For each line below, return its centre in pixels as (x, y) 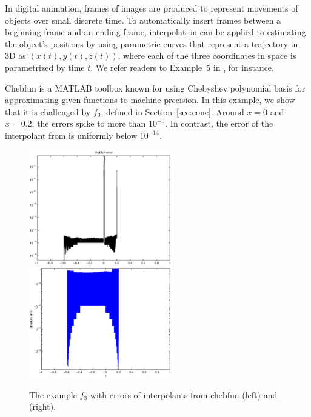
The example (53, 394)
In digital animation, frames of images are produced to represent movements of (152, 8)
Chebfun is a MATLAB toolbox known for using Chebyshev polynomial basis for (155, 88)
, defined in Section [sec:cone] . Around (172, 111)
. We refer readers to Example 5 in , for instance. (182, 67)
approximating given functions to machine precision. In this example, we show (150, 100)
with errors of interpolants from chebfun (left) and (184, 394)
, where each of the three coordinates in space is (207, 55)
